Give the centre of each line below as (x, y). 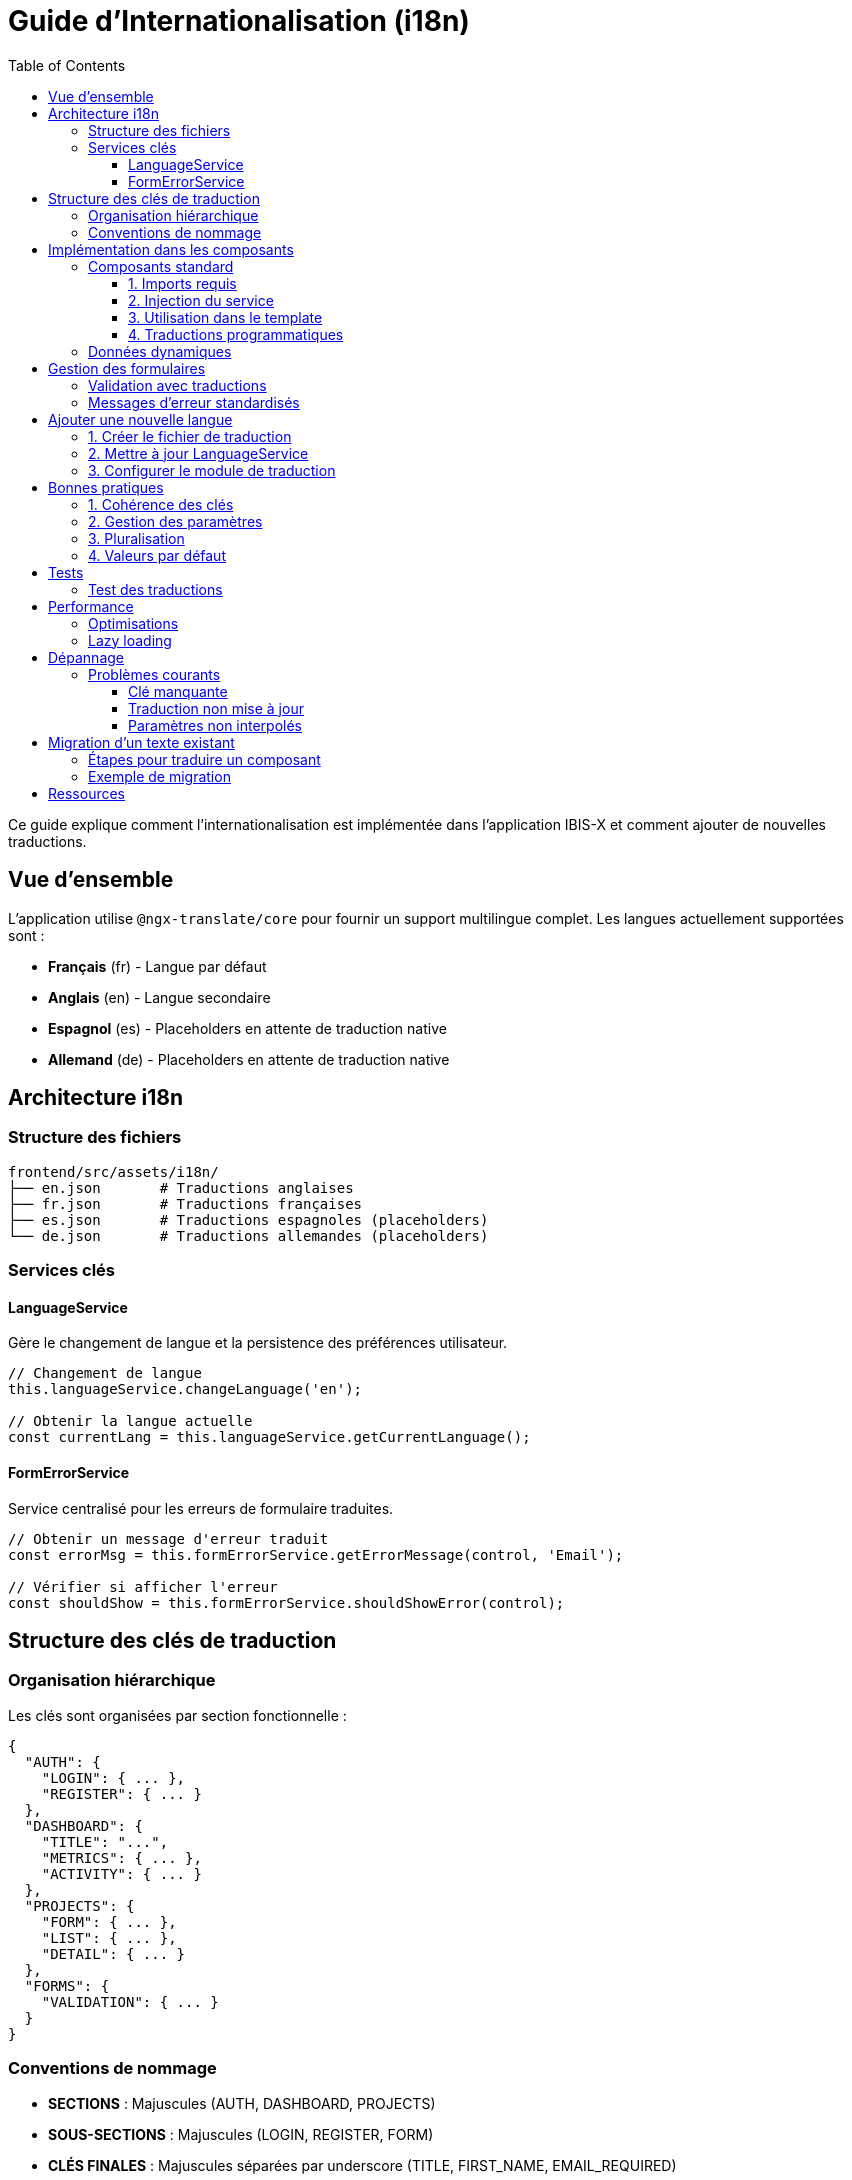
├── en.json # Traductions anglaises (181, 1187)
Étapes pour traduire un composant (204, 759)
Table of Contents (67, 65)
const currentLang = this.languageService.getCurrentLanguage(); (269, 1437)
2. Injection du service (201, 300)
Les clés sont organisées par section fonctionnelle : (177, 1715)
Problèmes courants (154, 674)
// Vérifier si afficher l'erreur (143, 1586)
